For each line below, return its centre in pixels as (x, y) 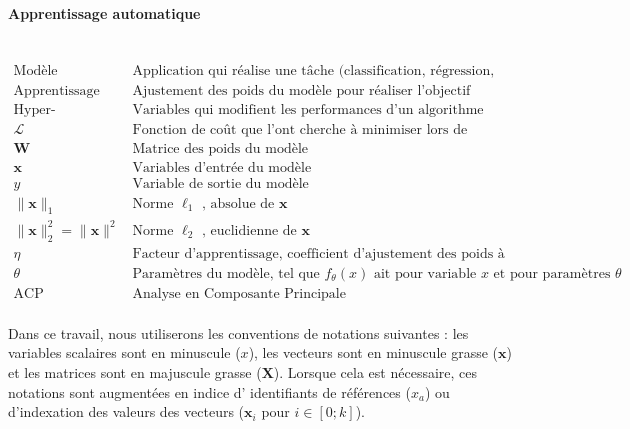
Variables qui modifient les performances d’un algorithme (308, 110)
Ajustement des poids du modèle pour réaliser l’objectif (301, 91)
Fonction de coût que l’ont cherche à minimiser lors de (300, 129)
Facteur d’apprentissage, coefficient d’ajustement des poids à (318, 253)
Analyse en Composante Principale (239, 293)
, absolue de (238, 203)
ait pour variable (425, 273)
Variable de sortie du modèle (220, 183)
